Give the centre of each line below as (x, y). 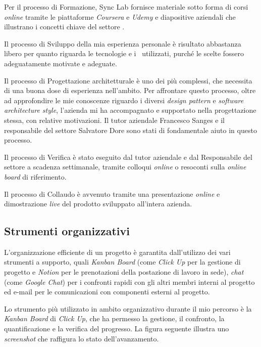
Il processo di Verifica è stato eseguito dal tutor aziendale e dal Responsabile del (128, 157)
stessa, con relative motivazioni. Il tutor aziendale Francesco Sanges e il (114, 120)
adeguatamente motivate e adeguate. (61, 63)
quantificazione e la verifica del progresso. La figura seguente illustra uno (117, 329)
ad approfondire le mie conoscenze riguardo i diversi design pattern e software (124, 100)
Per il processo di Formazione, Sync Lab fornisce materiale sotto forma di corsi (126, 7)
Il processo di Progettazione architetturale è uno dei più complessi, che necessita (128, 80)
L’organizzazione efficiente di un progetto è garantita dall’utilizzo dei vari (117, 252)
